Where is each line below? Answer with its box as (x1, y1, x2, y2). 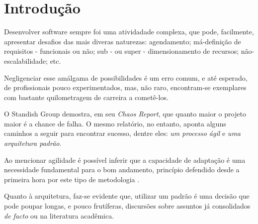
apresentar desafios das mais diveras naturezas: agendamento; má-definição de (4, 36, 241, 46)
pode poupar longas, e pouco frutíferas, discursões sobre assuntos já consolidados (4, 201, 251, 211)
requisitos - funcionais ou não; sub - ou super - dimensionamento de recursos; (4, 46, 239, 56)
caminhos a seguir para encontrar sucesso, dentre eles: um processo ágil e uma (4, 128, 241, 138)
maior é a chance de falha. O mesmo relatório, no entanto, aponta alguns (4, 118, 226, 128)
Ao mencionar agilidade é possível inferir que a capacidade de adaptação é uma (4, 154, 246, 165)
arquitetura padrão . (4, 138, 62, 148)
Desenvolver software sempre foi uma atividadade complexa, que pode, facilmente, (4, 26, 254, 37)
